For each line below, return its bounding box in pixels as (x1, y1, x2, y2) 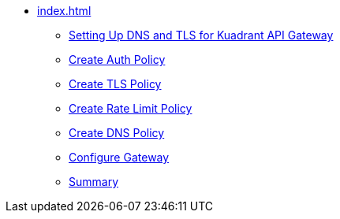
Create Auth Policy (69, 53, 166, 66)
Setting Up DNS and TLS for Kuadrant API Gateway (69, 28, 334, 42)
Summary (69, 175, 119, 188)
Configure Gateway (69, 150, 170, 164)
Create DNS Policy (69, 126, 165, 139)
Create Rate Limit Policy (69, 102, 192, 115)
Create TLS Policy (69, 77, 162, 91)
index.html (37, 4, 92, 17)
